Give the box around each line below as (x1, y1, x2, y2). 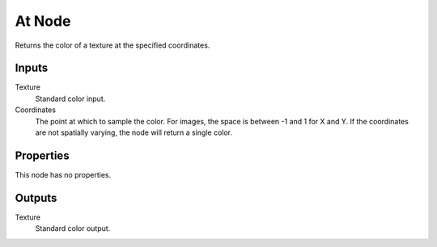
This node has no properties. (15, 170, 112, 179)
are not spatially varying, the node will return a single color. (35, 128, 233, 137)
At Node (15, 12, 71, 30)
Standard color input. (35, 94, 106, 103)
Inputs (15, 61, 49, 75)
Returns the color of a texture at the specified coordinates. (15, 40, 210, 50)
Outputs (15, 190, 57, 205)
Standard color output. (35, 224, 111, 233)
